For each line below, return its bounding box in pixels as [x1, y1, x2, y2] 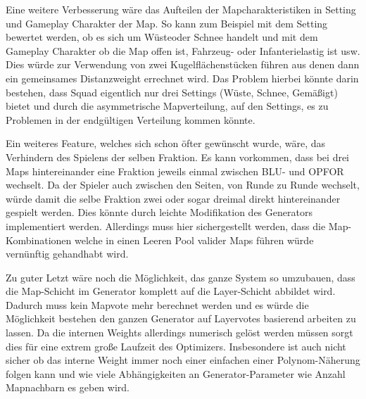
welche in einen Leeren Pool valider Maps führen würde [75, 232, 314, 247]
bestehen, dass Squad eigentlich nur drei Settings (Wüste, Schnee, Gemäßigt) [6, 84, 338, 99]
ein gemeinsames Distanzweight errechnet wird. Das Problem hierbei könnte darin [6, 70, 359, 85]
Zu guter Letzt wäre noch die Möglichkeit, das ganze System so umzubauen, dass [6, 270, 355, 284]
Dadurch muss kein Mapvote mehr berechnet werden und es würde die [6, 297, 309, 312]
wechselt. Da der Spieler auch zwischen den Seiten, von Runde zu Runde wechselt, [6, 177, 360, 192]
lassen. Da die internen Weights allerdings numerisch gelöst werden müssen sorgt [6, 325, 353, 340]
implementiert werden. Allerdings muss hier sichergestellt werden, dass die [6, 218, 326, 233]
